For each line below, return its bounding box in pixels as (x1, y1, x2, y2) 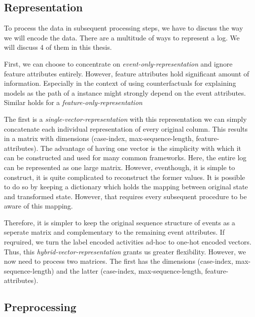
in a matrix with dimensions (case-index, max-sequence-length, (4, 133, 194, 143)
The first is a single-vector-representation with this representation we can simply (4, 113, 247, 124)
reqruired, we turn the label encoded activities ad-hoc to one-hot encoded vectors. (4, 237, 252, 247)
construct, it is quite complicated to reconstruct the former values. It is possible (4, 172, 245, 182)
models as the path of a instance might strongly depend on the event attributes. (4, 87, 246, 98)
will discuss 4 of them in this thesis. (4, 42, 112, 52)
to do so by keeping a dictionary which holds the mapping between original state (4, 181, 248, 192)
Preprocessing (4, 299, 76, 315)
